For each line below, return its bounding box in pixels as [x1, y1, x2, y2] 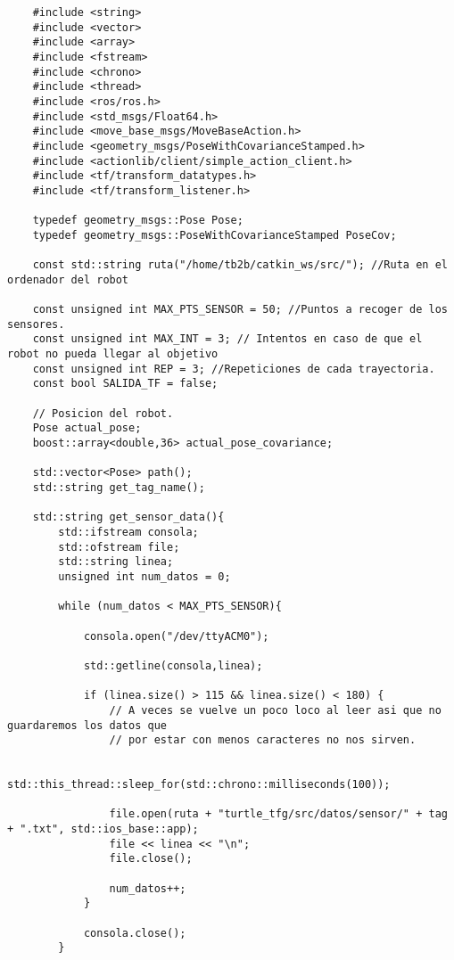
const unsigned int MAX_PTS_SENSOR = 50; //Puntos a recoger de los [32, 303, 448, 316]
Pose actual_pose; [32, 422, 142, 435]
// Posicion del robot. [32, 406, 174, 420]
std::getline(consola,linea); [83, 659, 263, 672]
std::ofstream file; [58, 540, 180, 554]
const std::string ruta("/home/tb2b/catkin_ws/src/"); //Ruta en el [32, 258, 448, 272]
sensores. [7, 317, 65, 331]
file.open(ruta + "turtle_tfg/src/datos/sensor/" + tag [109, 808, 448, 821]
